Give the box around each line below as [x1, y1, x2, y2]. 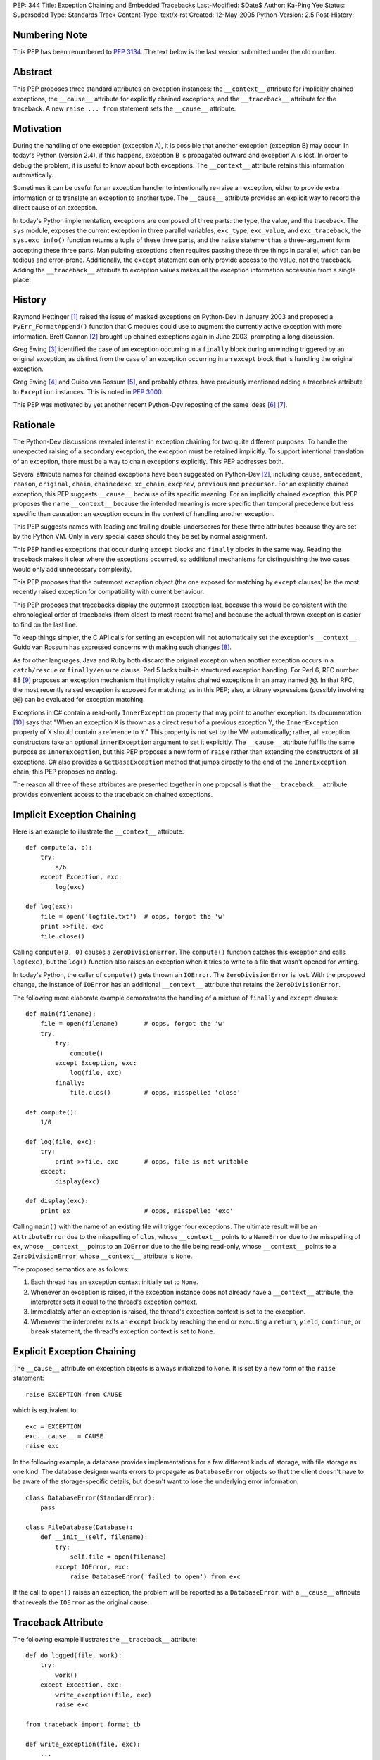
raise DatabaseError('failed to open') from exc [70, 1573, 241, 1580]
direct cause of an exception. [13, 203, 98, 212]
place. [13, 275, 32, 284]
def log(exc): [25, 903, 74, 911]
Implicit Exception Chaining [13, 808, 137, 820]
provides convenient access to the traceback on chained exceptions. [13, 790, 213, 798]
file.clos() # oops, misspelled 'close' [70, 1088, 241, 1097]
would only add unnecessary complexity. [13, 565, 132, 573]
